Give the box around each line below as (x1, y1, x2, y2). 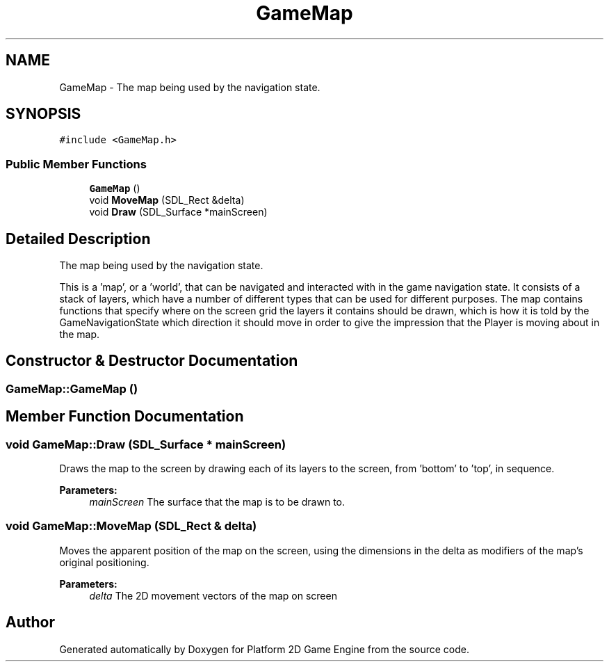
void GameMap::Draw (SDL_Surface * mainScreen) (6, 437, 286, 451)
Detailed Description (6, 230, 151, 248)
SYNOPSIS (6, 105, 81, 123)
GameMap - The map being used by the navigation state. (59, 81, 320, 93)
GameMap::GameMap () (6, 381, 138, 396)
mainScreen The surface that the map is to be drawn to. (89, 496, 346, 508)
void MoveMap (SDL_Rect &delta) (89, 194, 245, 207)
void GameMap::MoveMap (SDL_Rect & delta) (6, 519, 257, 533)
